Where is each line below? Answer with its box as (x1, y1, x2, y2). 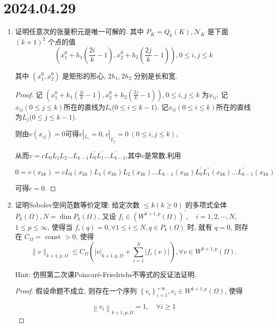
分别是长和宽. (134, 70, 178, 81)
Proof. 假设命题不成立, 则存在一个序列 (15, 286, 137, 296)
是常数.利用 (144, 150, 181, 160)
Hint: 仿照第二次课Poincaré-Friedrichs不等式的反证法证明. (15, 269, 197, 279)
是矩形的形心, (62, 70, 106, 81)
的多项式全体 (185, 199, 227, 209)
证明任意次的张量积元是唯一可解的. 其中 (15, 26, 144, 37)
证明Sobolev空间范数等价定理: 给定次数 (15, 199, 140, 209)
